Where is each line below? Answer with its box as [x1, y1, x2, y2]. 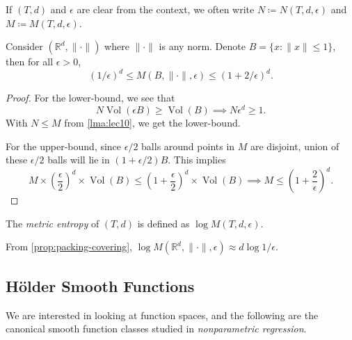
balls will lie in [47, 152, 110, 167]
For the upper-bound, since [6, 138, 122, 153]
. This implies [168, 152, 226, 167]
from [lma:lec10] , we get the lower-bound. [64, 115, 241, 129]
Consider [6, 39, 43, 54]
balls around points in [141, 138, 235, 153]
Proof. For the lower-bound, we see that [6, 90, 175, 105]
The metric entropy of [6, 216, 99, 230]
